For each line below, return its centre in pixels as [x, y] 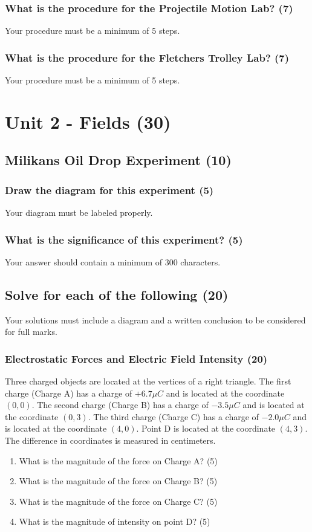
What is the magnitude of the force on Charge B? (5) [118, 481]
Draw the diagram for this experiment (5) [109, 190]
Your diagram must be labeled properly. [79, 212]
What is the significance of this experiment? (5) [124, 239]
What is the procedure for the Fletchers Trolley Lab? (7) [147, 57]
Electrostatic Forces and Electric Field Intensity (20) [136, 358]
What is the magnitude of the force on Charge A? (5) [118, 460]
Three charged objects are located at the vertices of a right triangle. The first [148, 381]
